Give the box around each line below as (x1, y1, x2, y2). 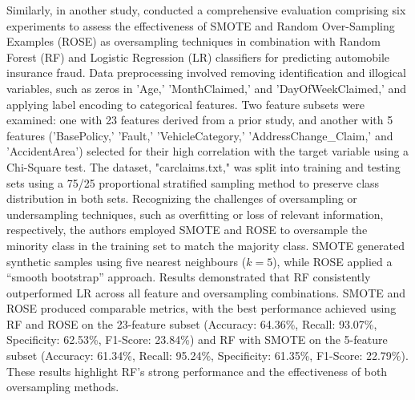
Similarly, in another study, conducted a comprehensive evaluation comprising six (6, 2, 406, 18)
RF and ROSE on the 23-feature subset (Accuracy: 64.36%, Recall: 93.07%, (6, 315, 377, 332)
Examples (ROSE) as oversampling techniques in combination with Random (6, 33, 381, 50)
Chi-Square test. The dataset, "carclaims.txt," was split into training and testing (6, 158, 401, 175)
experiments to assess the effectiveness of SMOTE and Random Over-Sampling (6, 17, 395, 34)
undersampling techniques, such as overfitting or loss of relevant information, (6, 205, 384, 222)
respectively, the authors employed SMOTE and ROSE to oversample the (6, 221, 368, 238)
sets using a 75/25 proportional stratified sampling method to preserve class (6, 174, 380, 191)
